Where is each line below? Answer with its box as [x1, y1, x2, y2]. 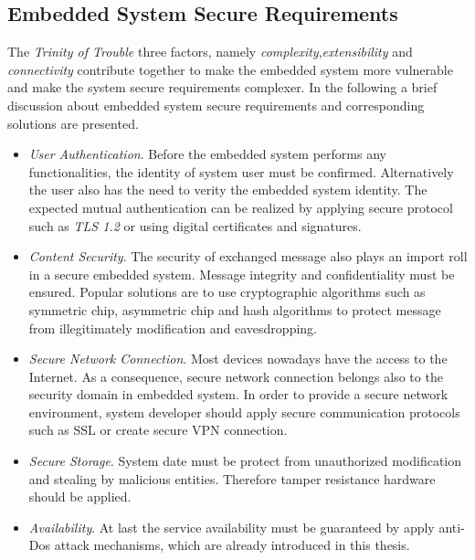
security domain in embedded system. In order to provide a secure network [28, 385, 449, 404]
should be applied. [28, 487, 132, 506]
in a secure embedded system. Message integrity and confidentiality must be [28, 264, 455, 283]
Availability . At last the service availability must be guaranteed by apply [28, 517, 435, 536]
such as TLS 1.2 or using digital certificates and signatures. [28, 216, 362, 235]
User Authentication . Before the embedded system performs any [28, 144, 386, 164]
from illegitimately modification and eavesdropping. [28, 318, 317, 337]
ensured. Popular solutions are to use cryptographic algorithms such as [28, 282, 426, 301]
